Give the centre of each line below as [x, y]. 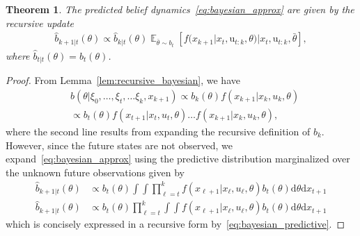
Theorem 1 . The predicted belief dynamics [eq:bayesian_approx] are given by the [180, 9]
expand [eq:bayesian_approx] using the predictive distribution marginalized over [178, 159]
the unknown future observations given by [95, 172]
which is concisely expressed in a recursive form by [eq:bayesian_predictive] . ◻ [175, 224]
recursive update [40, 23]
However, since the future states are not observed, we [119, 145]
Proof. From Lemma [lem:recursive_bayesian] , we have [123, 80]
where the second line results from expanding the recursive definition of [158, 131]
